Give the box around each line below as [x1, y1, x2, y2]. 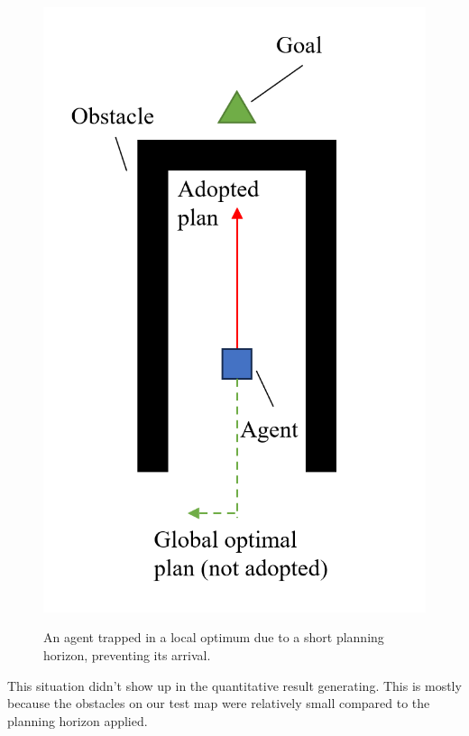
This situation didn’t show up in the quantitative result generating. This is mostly [7, 676, 462, 695]
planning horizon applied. [7, 711, 148, 730]
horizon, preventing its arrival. [43, 645, 211, 664]
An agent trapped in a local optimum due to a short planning [43, 628, 384, 647]
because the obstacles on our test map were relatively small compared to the [7, 694, 430, 713]
